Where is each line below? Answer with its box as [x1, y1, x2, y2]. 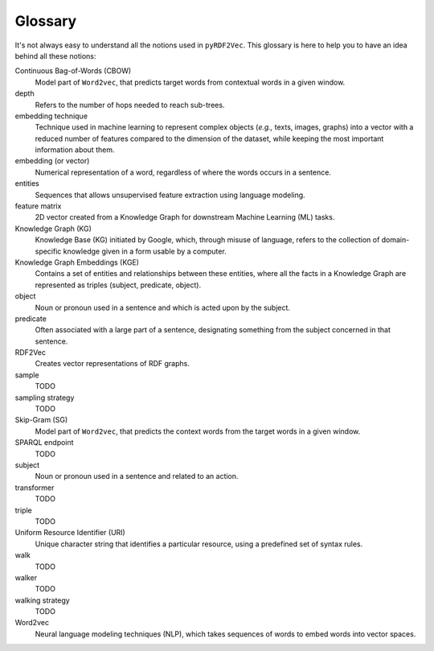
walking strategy [14, 595, 70, 605]
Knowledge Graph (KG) [14, 224, 92, 233]
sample [14, 370, 39, 380]
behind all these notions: [14, 51, 96, 60]
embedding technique [14, 111, 88, 121]
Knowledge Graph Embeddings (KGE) [14, 258, 140, 267]
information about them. [35, 145, 115, 155]
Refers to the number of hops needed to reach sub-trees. [35, 100, 225, 109]
